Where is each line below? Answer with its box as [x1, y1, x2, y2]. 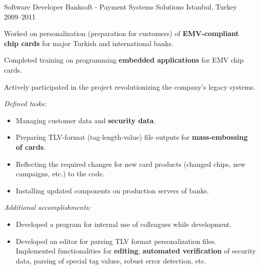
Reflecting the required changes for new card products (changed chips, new [15, 158, 245, 169]
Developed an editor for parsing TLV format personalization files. [15, 235, 216, 246]
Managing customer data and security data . [15, 115, 156, 125]
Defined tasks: [4, 98, 46, 109]
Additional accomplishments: [4, 202, 91, 212]
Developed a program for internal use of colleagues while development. [15, 218, 232, 229]
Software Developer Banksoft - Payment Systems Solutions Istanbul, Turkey [4, 2, 237, 12]
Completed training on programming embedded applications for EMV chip [4, 55, 243, 65]
